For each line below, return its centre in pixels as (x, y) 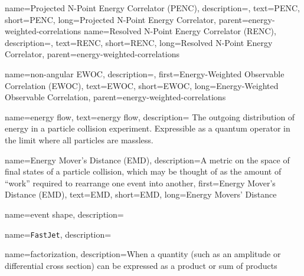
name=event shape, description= (64, 214)
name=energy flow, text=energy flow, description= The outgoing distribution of (150, 116)
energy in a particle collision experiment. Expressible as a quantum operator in (148, 128)
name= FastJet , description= (58, 234)
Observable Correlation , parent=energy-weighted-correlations (115, 97)
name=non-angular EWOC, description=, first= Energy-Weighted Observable (145, 73)
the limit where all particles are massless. (79, 139)
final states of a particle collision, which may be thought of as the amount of (143, 171)
